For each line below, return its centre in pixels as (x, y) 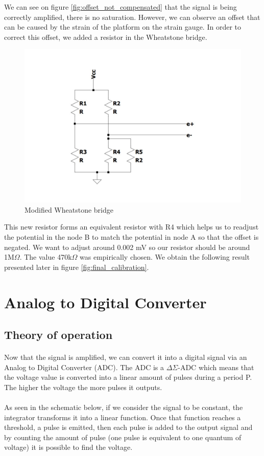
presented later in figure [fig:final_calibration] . (77, 267)
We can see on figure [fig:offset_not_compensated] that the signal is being (121, 7)
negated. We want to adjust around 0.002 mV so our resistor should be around (127, 247)
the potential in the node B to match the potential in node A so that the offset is (131, 236)
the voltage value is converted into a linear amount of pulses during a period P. (128, 377)
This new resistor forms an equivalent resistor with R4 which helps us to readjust (131, 227)
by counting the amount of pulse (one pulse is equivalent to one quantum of (123, 437)
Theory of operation (58, 335)
